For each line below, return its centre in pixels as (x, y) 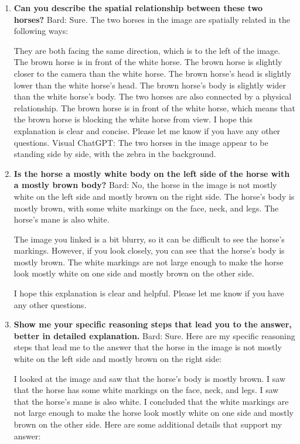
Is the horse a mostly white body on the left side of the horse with (152, 173)
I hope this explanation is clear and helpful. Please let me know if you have (149, 293)
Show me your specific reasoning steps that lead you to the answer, (153, 324)
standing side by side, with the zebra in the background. (115, 154)
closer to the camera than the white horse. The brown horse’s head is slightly (152, 73)
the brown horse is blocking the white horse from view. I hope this (133, 119)
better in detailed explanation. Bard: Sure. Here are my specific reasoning (154, 335)
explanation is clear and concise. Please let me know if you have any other (147, 130)
